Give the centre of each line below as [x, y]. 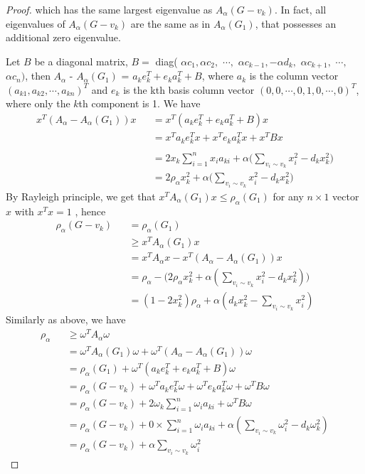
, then [38, 76]
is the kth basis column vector [189, 89]
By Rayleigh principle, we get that [81, 196]
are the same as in [170, 23]
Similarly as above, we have [66, 319]
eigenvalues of [36, 23]
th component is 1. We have [139, 103]
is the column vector [294, 76]
